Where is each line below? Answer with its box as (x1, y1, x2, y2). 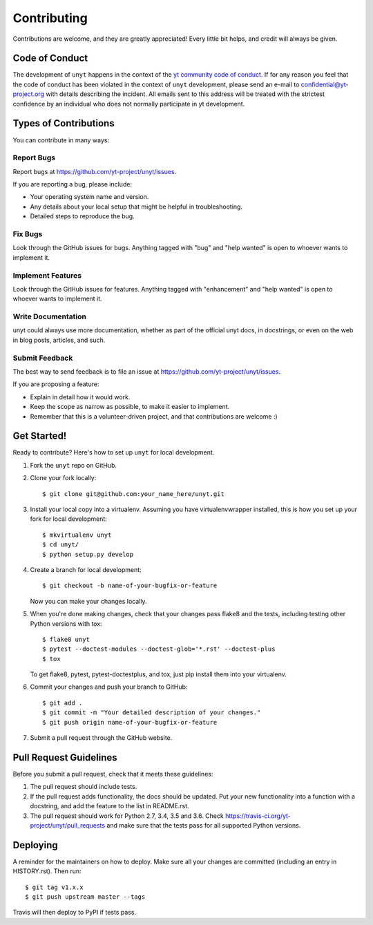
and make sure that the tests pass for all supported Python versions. (106, 821, 301, 829)
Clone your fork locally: (30, 474, 97, 482)
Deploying (12, 839, 58, 851)
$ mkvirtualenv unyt (42, 531, 112, 539)
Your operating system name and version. (30, 193, 149, 201)
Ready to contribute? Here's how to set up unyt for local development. (12, 448, 215, 457)
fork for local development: (30, 515, 107, 523)
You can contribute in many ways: (12, 135, 110, 144)
